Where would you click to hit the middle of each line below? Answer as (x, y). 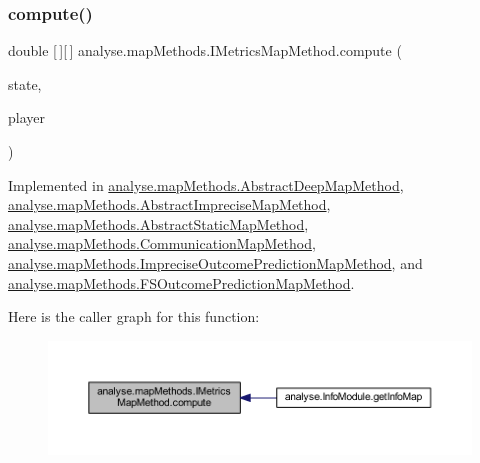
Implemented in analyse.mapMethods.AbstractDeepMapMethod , (206, 184)
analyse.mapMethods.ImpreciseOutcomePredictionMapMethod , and (215, 262)
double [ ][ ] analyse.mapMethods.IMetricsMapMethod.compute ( (205, 50)
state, (25, 83)
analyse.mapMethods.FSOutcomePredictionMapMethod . (181, 282)
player (26, 117)
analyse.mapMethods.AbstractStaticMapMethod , (158, 223)
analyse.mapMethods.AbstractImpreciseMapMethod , (169, 204)
